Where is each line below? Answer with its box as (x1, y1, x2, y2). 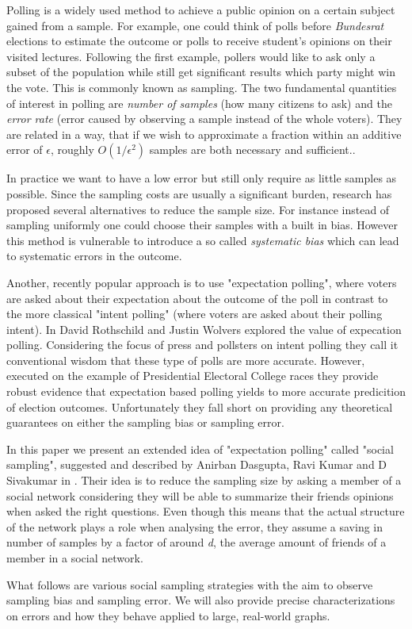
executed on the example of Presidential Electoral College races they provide (6, 367, 379, 384)
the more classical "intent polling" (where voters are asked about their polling (6, 305, 383, 322)
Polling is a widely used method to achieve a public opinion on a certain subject (6, 2, 395, 17)
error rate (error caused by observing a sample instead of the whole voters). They (6, 110, 402, 127)
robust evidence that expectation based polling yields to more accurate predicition (6, 383, 406, 400)
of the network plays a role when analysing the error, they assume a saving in (6, 518, 383, 535)
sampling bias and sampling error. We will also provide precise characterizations (6, 592, 395, 608)
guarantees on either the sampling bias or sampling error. (6, 414, 284, 431)
